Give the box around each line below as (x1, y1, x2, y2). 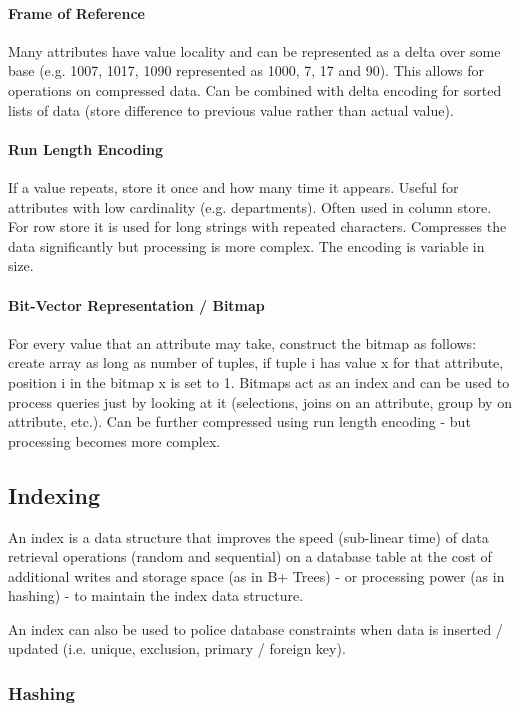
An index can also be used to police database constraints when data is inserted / (8, 618, 503, 639)
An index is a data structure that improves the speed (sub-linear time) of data (8, 526, 489, 547)
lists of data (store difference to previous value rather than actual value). (8, 99, 454, 120)
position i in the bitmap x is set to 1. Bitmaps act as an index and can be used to (8, 371, 510, 392)
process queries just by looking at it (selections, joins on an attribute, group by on (8, 391, 512, 412)
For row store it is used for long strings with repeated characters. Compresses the (8, 216, 507, 237)
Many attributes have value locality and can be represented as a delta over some (8, 40, 501, 61)
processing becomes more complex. (8, 430, 221, 451)
